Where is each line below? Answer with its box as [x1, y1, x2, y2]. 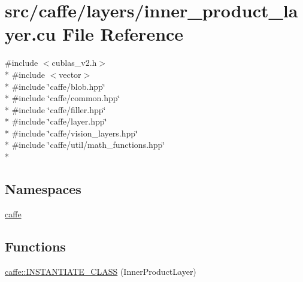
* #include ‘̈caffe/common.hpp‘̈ [5, 92, 120, 104]
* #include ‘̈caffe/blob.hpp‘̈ [5, 80, 105, 92]
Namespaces [5, 180, 81, 198]
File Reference [62, 22, 184, 46]
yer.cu [5, 22, 56, 46]
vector [59, 68, 81, 80]
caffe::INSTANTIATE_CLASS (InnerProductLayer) [5, 265, 196, 277]
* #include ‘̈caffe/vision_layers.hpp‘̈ [5, 126, 138, 139]
